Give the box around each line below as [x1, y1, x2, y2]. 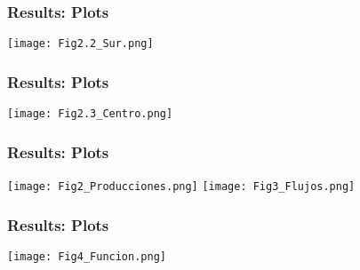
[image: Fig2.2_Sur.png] [7, 37, 154, 51]
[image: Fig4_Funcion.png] [7, 250, 166, 263]
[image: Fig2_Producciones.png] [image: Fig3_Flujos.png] [7, 179, 356, 193]
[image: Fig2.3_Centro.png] [7, 107, 173, 121]
